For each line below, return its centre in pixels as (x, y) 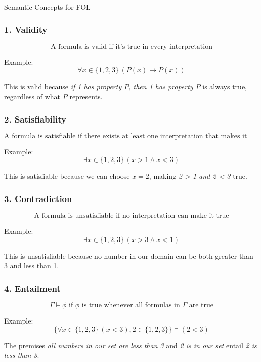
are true (201, 306)
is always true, (225, 86)
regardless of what (32, 96)
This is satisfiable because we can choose (67, 176)
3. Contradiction (38, 198)
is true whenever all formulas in (131, 306)
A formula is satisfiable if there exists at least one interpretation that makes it (126, 136)
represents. (86, 96)
